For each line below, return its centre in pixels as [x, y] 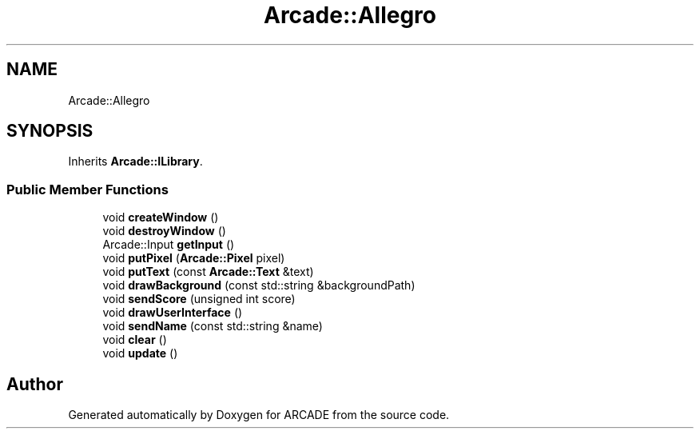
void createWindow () [161, 217]
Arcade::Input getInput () [169, 245]
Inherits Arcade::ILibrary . [135, 162]
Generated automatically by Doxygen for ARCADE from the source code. [259, 415]
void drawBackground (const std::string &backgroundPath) [259, 285]
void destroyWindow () [164, 231]
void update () [140, 353]
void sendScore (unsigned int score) [199, 299]
